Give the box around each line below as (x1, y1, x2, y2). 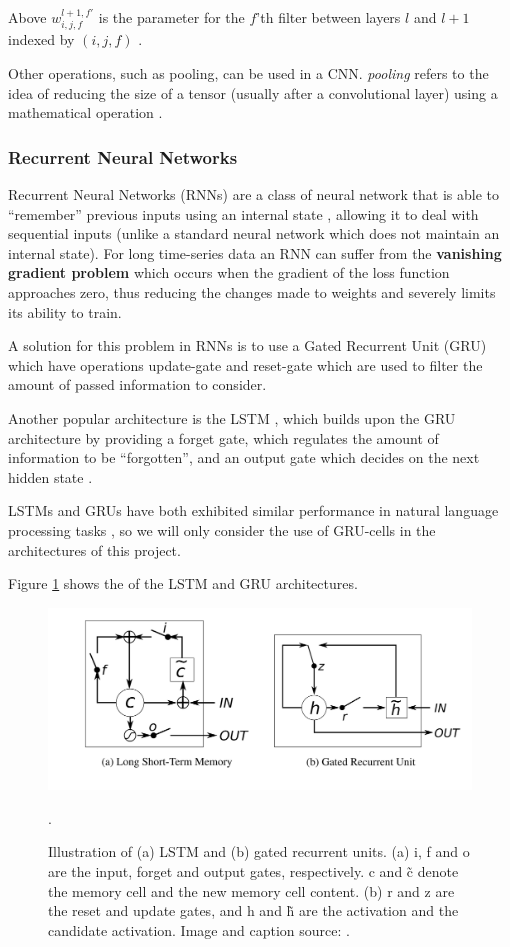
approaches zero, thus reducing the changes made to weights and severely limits (8, 281, 496, 302)
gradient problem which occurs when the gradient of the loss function (8, 262, 450, 283)
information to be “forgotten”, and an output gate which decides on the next (8, 447, 480, 468)
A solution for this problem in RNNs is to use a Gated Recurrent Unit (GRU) (8, 335, 487, 356)
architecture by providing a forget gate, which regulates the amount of (8, 427, 439, 448)
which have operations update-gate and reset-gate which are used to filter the (8, 354, 483, 375)
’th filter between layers (256, 7, 401, 27)
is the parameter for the (98, 7, 245, 27)
